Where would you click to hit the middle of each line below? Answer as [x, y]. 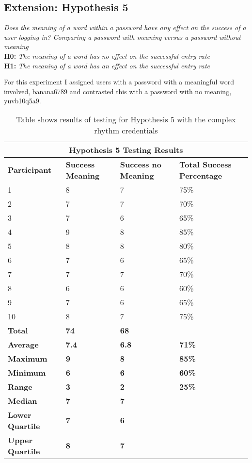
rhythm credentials [126, 130]
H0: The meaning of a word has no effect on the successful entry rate [107, 56]
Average [23, 344]
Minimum [27, 372]
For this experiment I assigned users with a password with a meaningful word [119, 82]
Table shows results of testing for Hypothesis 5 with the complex [126, 119]
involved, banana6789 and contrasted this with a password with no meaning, [118, 91]
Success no [141, 164]
